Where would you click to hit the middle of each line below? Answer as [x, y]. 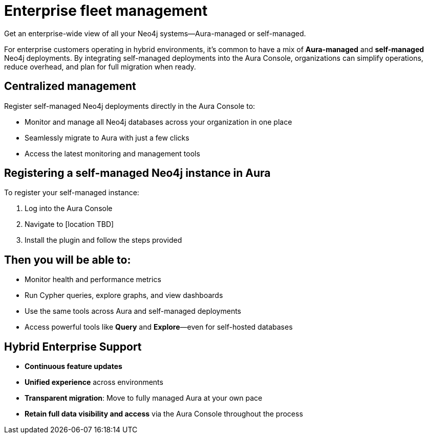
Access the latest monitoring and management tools [112, 153]
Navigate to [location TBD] [69, 224]
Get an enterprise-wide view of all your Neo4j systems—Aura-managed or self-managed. [155, 33]
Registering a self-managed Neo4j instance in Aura [137, 173]
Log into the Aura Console [69, 209]
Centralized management [70, 86]
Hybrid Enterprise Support [73, 347]
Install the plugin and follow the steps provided [103, 240]
